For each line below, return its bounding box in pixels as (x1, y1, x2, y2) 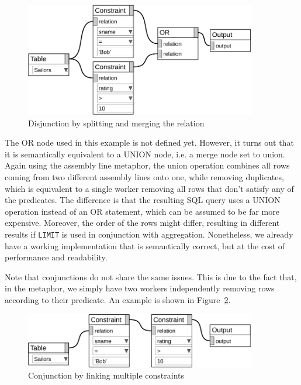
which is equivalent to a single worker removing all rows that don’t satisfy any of (5, 182, 294, 194)
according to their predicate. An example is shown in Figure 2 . (5, 294, 231, 305)
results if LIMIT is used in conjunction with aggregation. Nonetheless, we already (5, 228, 293, 240)
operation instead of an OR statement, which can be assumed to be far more (5, 205, 279, 217)
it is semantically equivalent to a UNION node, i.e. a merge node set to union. (5, 147, 285, 160)
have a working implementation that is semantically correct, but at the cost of (5, 239, 285, 252)
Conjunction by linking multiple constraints (28, 369, 185, 381)
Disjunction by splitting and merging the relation (28, 116, 205, 129)
